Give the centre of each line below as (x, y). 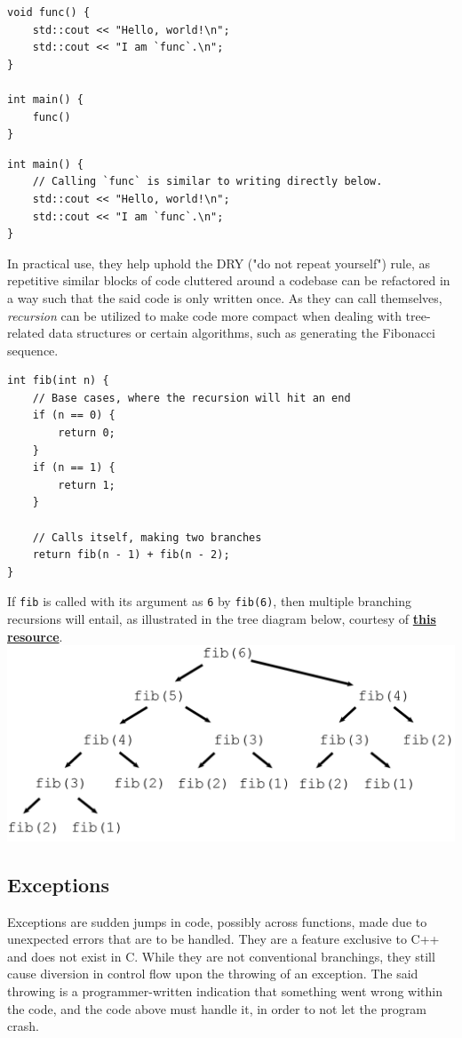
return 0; (87, 433)
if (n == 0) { (74, 415)
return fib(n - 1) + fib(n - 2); (131, 555)
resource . (35, 636)
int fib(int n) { (58, 381)
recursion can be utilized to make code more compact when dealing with (204, 315)
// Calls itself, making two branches (147, 537)
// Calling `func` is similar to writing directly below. (207, 182)
